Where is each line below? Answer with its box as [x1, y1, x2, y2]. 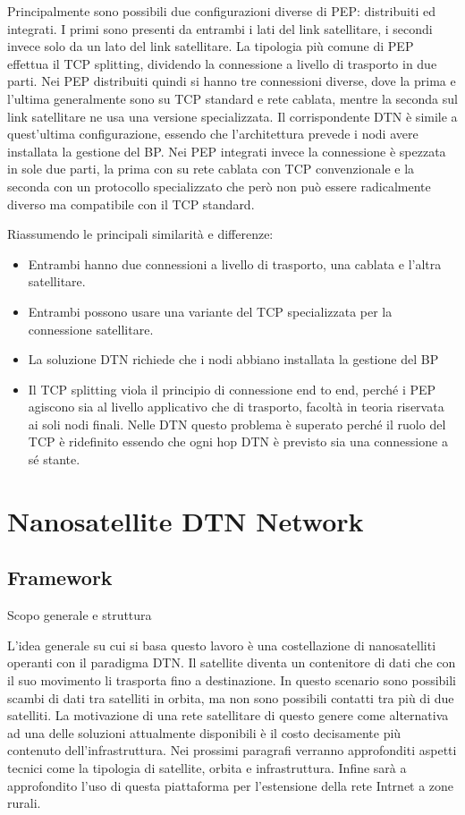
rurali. [7, 794, 41, 812]
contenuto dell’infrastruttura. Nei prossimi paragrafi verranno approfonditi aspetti [7, 741, 457, 760]
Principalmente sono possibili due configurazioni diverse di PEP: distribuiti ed [7, 2, 435, 20]
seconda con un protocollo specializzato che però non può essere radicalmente [7, 176, 431, 195]
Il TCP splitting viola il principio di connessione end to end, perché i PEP [28, 379, 436, 398]
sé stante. [28, 450, 80, 469]
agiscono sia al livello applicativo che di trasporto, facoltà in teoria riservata [28, 397, 444, 416]
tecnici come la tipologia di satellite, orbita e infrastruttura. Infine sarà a [7, 758, 407, 777]
